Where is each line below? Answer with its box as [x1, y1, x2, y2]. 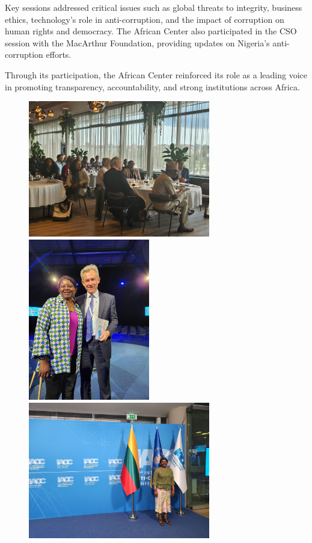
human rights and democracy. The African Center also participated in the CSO [5, 25, 297, 37]
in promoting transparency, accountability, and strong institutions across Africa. [5, 80, 300, 93]
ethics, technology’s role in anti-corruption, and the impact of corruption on [5, 13, 284, 25]
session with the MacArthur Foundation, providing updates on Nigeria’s [5, 36, 270, 49]
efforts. [46, 48, 72, 61]
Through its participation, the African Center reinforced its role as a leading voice [5, 68, 307, 81]
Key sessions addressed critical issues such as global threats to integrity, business [5, 1, 302, 13]
